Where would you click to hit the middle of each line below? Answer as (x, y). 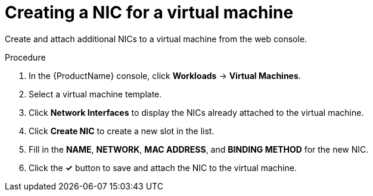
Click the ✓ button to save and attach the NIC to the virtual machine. (163, 167)
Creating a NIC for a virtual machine (149, 12)
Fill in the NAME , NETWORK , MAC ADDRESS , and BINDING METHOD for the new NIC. (199, 149)
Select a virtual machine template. (95, 94)
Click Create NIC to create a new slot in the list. (122, 131)
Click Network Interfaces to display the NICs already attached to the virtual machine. (196, 112)
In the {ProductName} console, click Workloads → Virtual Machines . (165, 75)
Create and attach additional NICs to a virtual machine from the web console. (156, 39)
